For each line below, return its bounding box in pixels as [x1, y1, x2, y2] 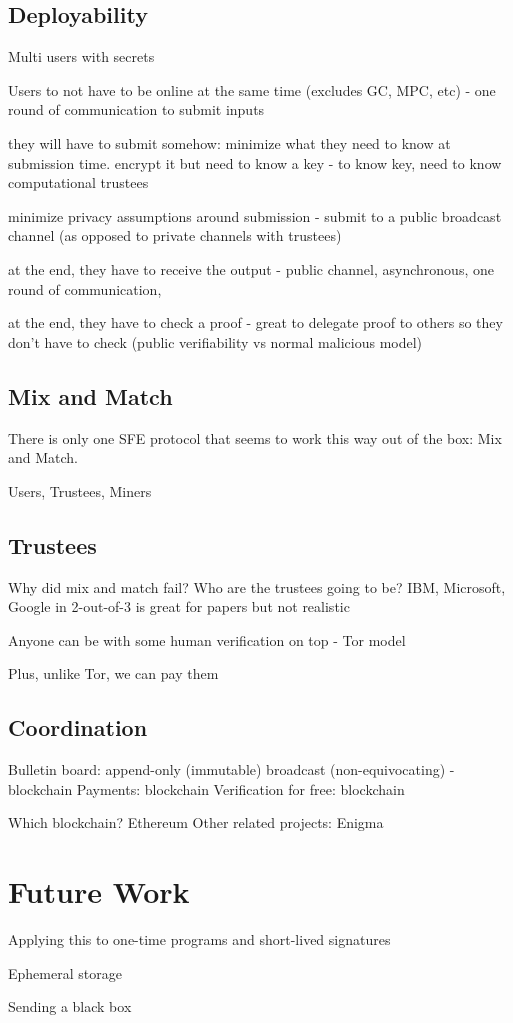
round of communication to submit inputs [8, 99, 265, 120]
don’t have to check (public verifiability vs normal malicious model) [8, 331, 423, 352]
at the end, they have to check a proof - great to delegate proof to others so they [8, 312, 503, 333]
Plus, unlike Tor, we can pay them [8, 663, 219, 684]
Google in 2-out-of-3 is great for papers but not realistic [8, 596, 350, 617]
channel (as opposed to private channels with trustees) [8, 225, 342, 246]
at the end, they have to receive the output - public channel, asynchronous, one [8, 258, 494, 279]
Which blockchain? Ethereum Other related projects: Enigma [8, 812, 384, 833]
